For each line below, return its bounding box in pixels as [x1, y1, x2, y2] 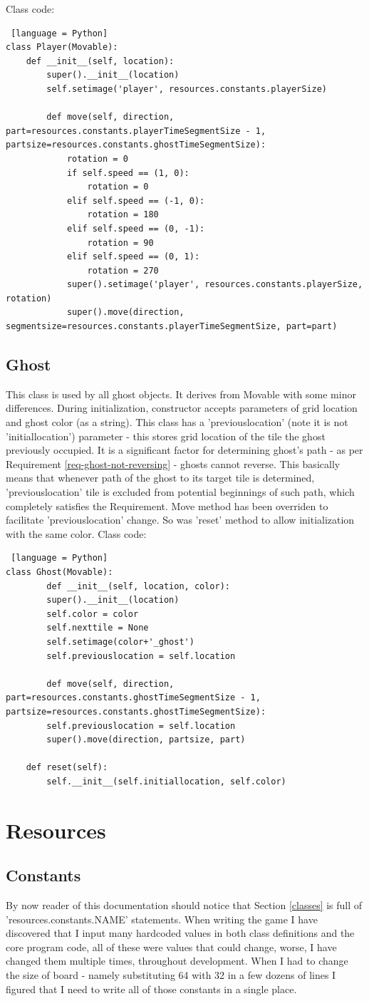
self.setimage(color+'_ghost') [46, 636, 194, 647]
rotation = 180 [87, 209, 159, 220]
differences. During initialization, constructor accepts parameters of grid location [6, 400, 358, 415]
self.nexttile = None [46, 623, 149, 633]
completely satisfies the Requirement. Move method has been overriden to [6, 498, 328, 513]
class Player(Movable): [6, 42, 118, 53]
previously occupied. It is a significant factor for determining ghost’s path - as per [6, 442, 363, 457]
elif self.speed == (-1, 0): [66, 195, 205, 206]
